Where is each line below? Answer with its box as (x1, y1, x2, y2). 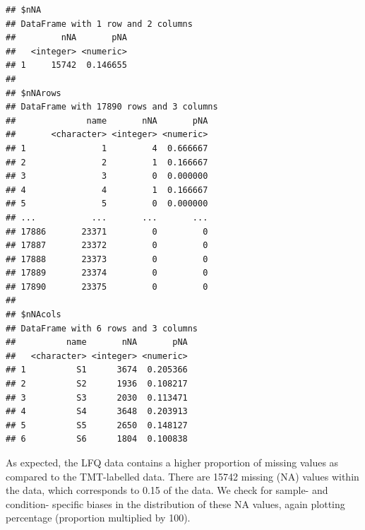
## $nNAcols (6, 310, 61, 320)
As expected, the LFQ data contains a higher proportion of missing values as (6, 455, 339, 469)
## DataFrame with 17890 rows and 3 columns (6, 102, 218, 112)
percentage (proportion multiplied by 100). (6, 510, 191, 525)
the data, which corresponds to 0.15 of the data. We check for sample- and (6, 483, 328, 497)
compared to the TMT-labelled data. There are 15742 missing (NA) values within (6, 469, 359, 483)
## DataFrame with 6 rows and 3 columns (6, 323, 198, 334)
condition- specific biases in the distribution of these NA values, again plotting (6, 496, 345, 511)
